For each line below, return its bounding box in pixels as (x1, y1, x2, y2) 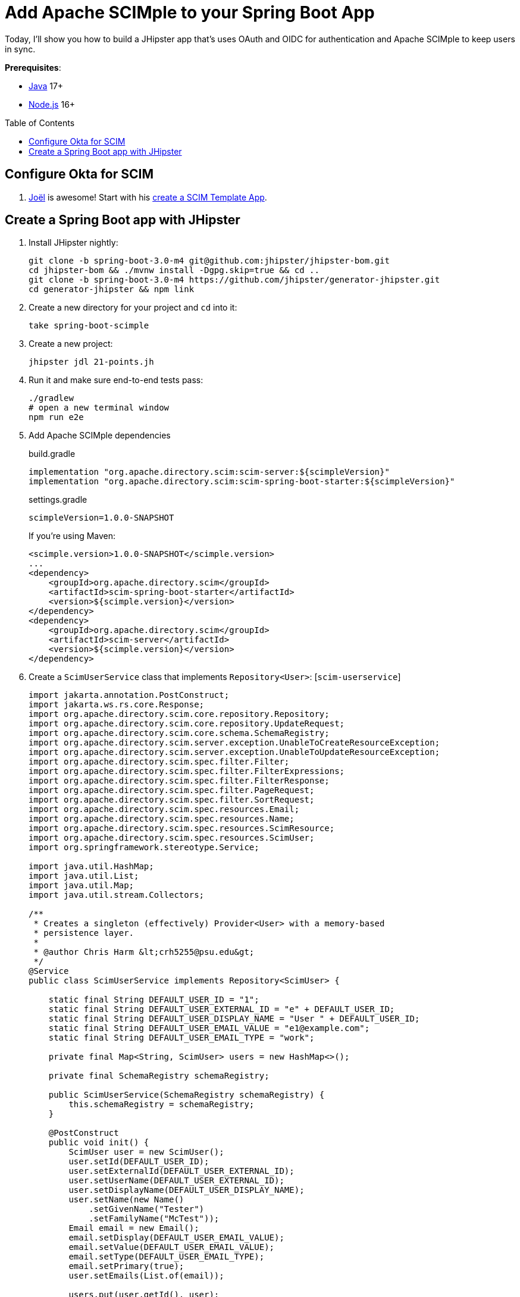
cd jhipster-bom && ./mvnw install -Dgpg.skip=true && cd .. (29, 265, 319, 275)
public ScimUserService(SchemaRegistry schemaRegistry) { (48, 1090, 325, 1100)
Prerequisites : (5, 62, 61, 73)
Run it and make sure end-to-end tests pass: (29, 375, 203, 386)
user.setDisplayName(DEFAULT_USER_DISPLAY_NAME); (68, 1185, 305, 1195)
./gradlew (29, 393, 74, 403)
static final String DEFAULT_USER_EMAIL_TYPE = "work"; (48, 1033, 315, 1043)
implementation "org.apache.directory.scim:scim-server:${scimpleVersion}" (29, 467, 390, 477)
